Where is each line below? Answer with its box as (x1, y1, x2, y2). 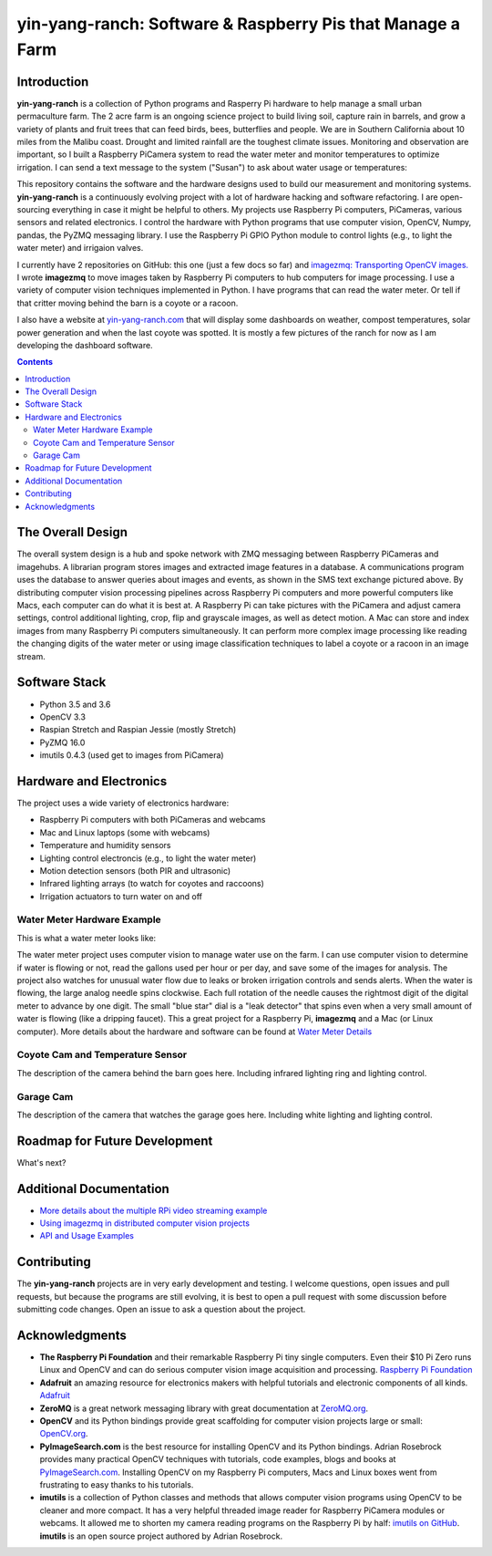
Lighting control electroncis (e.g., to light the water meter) (39, 853, 257, 864)
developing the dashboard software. (16, 339, 154, 350)
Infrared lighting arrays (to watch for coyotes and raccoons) (39, 878, 264, 889)
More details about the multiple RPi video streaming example (39, 1205, 268, 1216)
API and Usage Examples (39, 1230, 134, 1241)
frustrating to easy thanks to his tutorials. (39, 1478, 194, 1490)
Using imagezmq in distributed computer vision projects (39, 1218, 251, 1229)
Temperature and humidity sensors (39, 840, 171, 851)
